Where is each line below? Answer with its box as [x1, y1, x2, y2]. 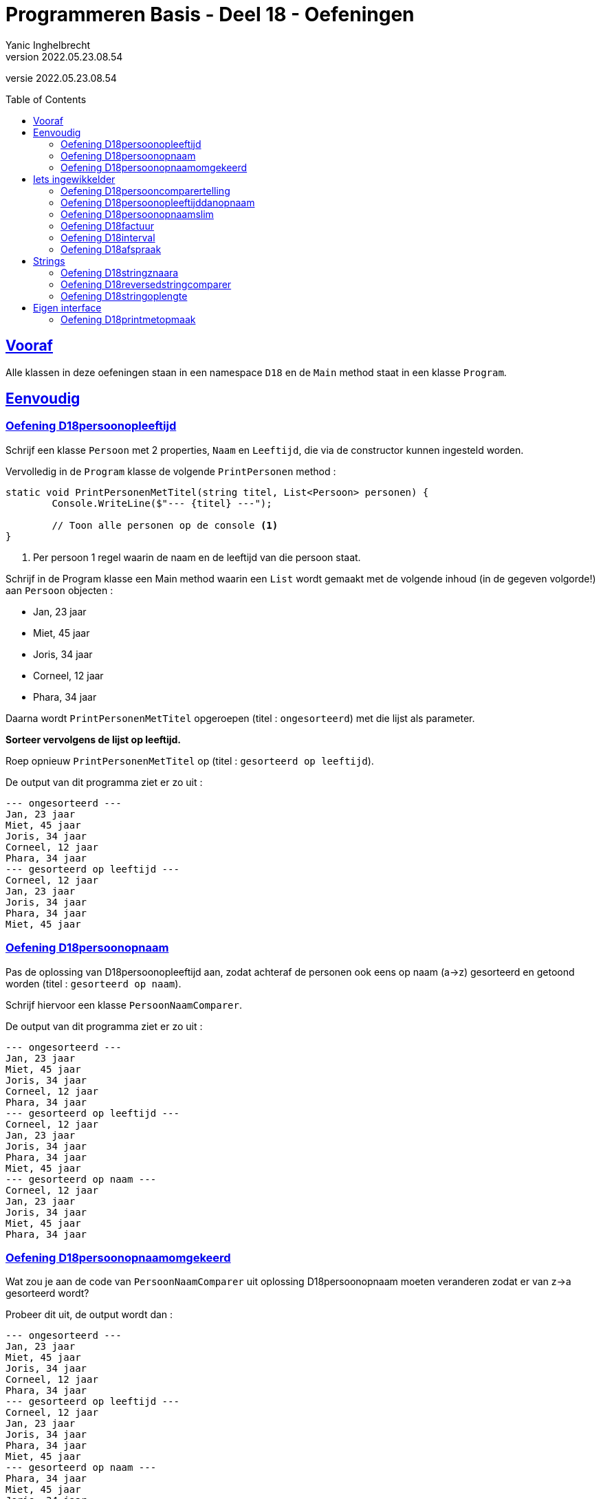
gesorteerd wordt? [6, 1287, 89, 1300]
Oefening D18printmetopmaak [61, 313, 196, 325]
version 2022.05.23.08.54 [6, 50, 123, 63]
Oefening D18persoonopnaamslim [61, 208, 214, 220]
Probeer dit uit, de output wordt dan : [6, 1309, 173, 1321]
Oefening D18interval [61, 231, 155, 243]
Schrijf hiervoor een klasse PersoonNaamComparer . [6, 998, 243, 1011]
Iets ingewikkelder [33, 173, 116, 185]
